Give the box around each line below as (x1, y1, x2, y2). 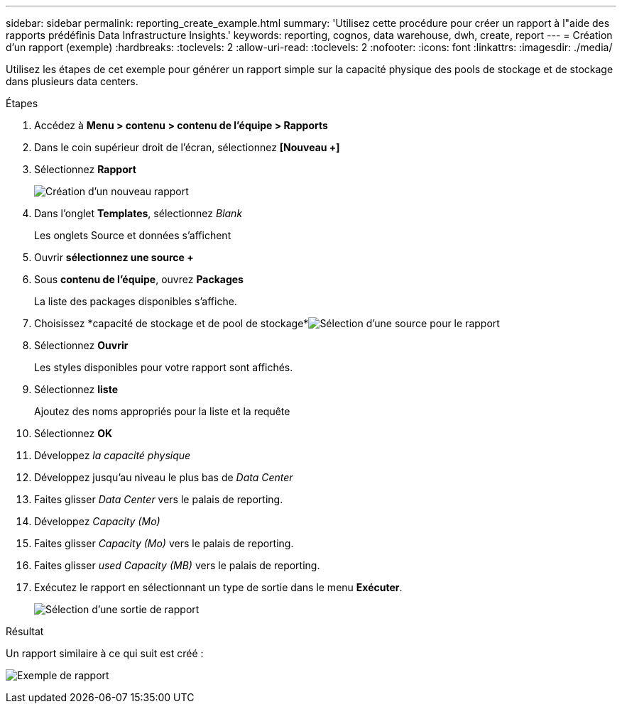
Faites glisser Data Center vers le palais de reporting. (34, 493, 283, 505)
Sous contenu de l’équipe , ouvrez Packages (34, 273, 244, 285)
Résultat (6, 625, 44, 637)
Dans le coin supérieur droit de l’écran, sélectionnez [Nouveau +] (34, 141, 340, 153)
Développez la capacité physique (34, 449, 191, 461)
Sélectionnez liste (34, 383, 118, 395)
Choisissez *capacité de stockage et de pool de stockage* (34, 317, 309, 329)
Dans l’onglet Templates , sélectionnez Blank (34, 207, 243, 219)
